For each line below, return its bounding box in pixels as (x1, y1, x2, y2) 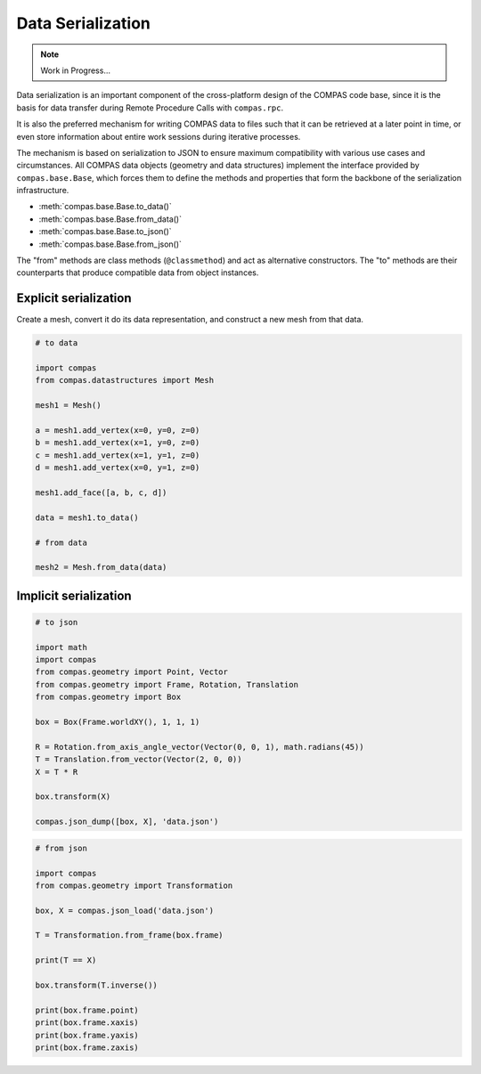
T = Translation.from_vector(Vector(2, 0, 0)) (35, 754, 242, 765)
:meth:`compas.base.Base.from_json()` (38, 239, 183, 249)
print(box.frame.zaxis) (35, 1043, 140, 1053)
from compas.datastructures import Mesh (35, 375, 214, 386)
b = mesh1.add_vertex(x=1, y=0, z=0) (35, 437, 200, 448)
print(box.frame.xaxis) (35, 1018, 140, 1028)
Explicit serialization (16, 290, 133, 306)
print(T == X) (35, 956, 97, 965)
